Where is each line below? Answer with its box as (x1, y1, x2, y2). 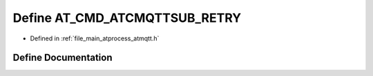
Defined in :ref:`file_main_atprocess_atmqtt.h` (30, 34, 160, 42)
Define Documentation (12, 52, 113, 64)
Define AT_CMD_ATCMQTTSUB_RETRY (12, 10, 242, 25)
